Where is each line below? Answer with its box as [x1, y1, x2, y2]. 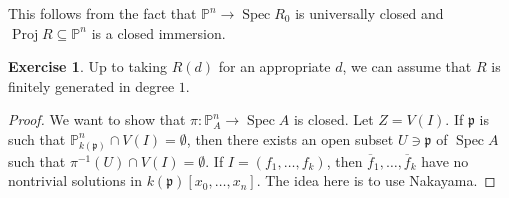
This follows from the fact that [8, 3, 197, 23]
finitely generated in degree [8, 75, 175, 96]
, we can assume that [342, 56, 472, 77]
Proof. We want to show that [8, 109, 186, 130]
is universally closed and [295, 3, 444, 23]
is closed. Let [293, 109, 374, 130]
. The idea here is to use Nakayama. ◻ [256, 170, 496, 191]
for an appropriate [218, 56, 331, 77]
